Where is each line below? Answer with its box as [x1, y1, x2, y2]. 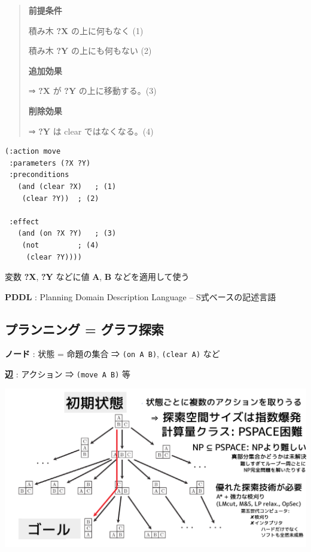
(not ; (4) [22, 240, 99, 249]
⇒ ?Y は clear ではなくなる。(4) [28, 124, 154, 137]
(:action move [5, 147, 61, 156]
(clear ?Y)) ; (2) [22, 194, 99, 203]
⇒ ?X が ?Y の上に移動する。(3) [28, 84, 157, 97]
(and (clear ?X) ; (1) [17, 182, 117, 191]
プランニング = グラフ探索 [5, 319, 164, 338]
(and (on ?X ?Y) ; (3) [17, 229, 117, 238]
